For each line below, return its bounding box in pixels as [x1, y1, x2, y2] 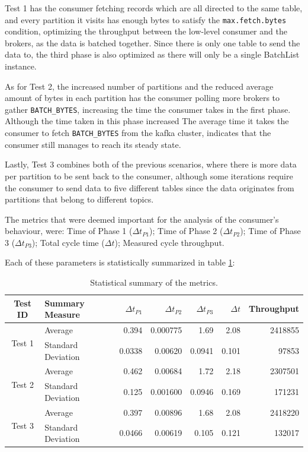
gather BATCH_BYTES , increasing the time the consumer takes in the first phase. [5, 103, 291, 115]
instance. [5, 60, 37, 72]
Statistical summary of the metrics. [90, 276, 218, 289]
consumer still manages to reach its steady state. [5, 138, 181, 150]
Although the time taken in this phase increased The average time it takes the [5, 115, 289, 127]
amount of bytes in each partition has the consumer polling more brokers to [5, 91, 280, 104]
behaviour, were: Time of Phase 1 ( [5, 225, 133, 237]
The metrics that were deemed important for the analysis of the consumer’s [5, 213, 279, 225]
